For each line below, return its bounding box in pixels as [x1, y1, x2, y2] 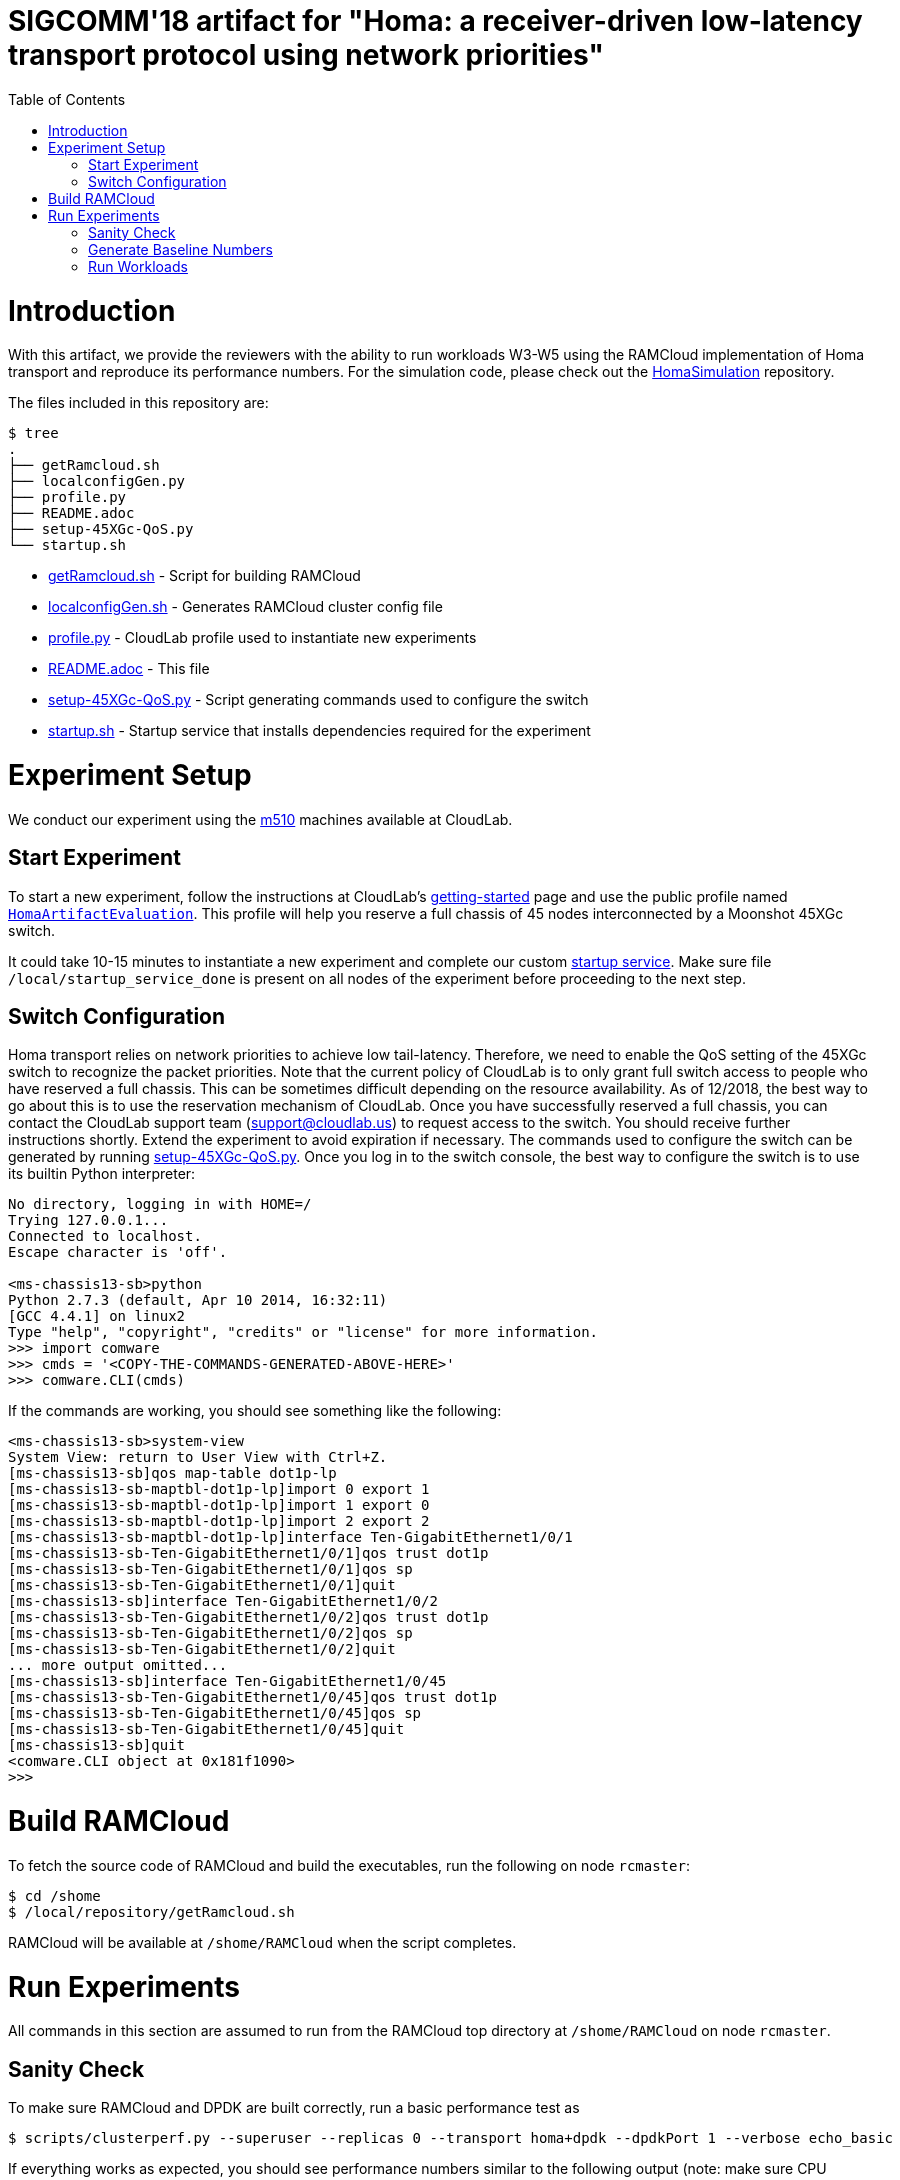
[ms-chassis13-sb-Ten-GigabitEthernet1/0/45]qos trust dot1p [8, 1689, 497, 1706]
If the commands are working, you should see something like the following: [8, 1402, 502, 1420]
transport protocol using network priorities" [8, 38, 605, 72]
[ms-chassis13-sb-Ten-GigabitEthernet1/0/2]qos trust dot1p [8, 1609, 489, 1626]
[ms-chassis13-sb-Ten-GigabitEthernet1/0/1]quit [8, 1577, 396, 1594]
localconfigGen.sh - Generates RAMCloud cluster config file [48, 598, 443, 616]
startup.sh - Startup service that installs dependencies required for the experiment [48, 722, 591, 740]
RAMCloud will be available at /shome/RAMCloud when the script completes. [8, 1933, 517, 1951]
